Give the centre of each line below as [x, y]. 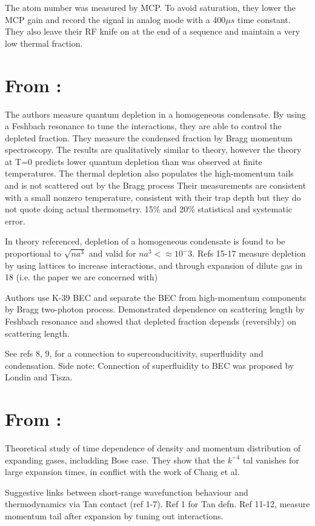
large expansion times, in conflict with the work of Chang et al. [122, 472]
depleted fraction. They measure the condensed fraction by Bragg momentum [149, 137]
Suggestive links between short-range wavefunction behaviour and [127, 492]
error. [15, 221]
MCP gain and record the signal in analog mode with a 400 [115, 19]
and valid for [112, 253]
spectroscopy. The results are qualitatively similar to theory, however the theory [153, 150]
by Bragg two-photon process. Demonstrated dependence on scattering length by [155, 309]
